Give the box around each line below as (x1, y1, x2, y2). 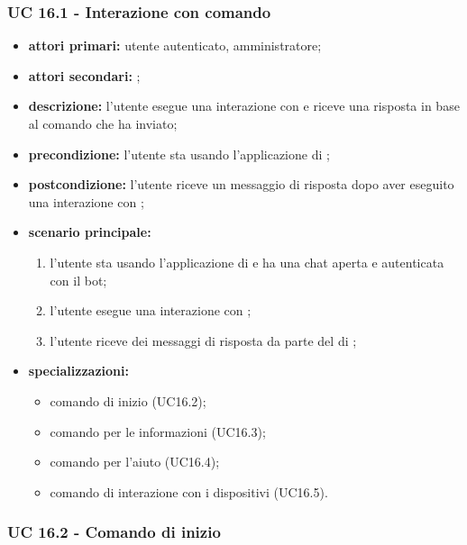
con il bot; (50, 270, 107, 289)
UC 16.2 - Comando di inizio (7, 521, 221, 543)
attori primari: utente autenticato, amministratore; (28, 36, 322, 55)
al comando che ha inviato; (28, 114, 178, 132)
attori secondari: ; (28, 66, 141, 85)
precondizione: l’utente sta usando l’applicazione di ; (28, 144, 330, 163)
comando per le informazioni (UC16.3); (50, 422, 266, 441)
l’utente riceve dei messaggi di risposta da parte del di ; (50, 331, 357, 350)
